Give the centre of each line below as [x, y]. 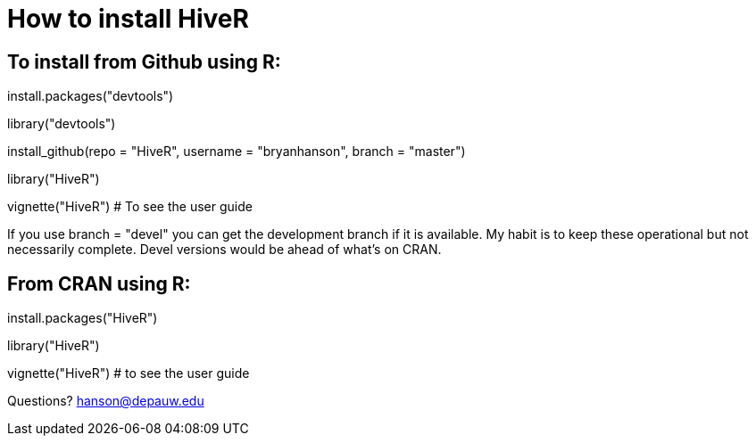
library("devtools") [62, 124]
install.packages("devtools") [91, 96]
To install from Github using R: [144, 62]
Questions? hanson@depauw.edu [106, 401]
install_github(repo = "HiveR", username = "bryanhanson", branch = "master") [237, 152]
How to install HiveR [128, 19]
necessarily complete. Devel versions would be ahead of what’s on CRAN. [224, 250]
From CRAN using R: [99, 283]
